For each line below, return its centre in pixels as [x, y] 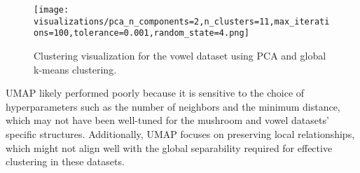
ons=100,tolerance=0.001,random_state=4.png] [141, 33]
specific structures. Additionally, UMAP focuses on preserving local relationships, [180, 133]
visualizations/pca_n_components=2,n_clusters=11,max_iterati [182, 21]
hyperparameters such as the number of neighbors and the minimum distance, [173, 106]
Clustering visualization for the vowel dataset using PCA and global [180, 55]
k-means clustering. [75, 69]
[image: [51, 10]
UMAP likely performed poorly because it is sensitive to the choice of [155, 93]
